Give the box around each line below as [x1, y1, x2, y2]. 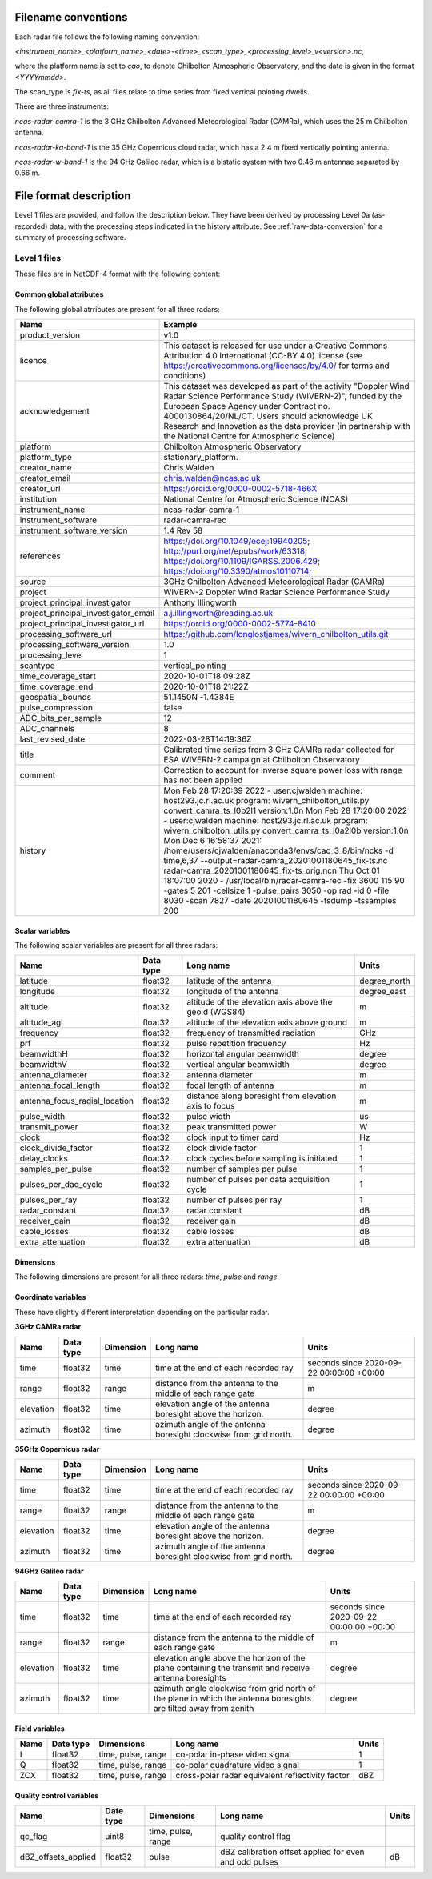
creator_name [19, 462, 72, 474]
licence [19, 355, 47, 366]
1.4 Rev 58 [163, 525, 203, 536]
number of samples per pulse [186, 1164, 298, 1175]
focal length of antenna [186, 1080, 274, 1091]
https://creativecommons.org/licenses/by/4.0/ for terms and [163, 360, 390, 371]
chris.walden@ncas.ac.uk [163, 473, 261, 484]
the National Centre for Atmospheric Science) [163, 430, 335, 442]
